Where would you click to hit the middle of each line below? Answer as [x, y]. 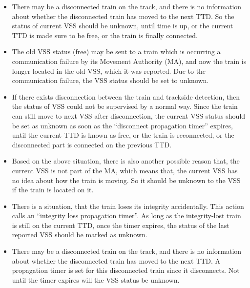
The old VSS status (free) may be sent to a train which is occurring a [116, 51]
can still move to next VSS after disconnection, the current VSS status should [129, 115]
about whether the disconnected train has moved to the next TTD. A [116, 260]
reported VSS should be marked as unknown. [80, 235]
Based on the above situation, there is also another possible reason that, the [126, 161]
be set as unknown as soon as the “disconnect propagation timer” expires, [122, 125]
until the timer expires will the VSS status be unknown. [96, 279]
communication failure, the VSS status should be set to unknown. [110, 80]
